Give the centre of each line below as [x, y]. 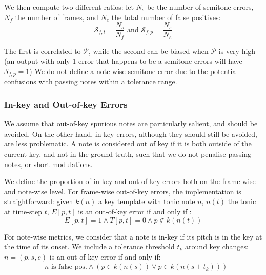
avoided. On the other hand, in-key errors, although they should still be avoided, [131, 133]
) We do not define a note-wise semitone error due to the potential [134, 71]
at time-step [23, 211]
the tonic [242, 201]
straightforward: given [39, 201]
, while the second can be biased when [148, 51]
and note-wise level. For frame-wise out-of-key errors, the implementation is [123, 191]
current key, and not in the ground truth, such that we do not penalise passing [128, 153]
